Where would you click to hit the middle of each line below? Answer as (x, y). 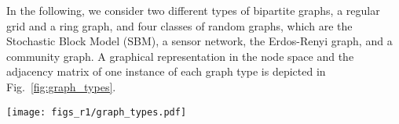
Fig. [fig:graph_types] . (61, 86)
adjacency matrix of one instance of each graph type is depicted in (166, 71)
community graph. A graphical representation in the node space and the (180, 56)
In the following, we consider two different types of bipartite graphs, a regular (193, 10)
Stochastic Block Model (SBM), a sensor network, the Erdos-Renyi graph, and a (199, 41)
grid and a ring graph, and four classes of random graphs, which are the (179, 25)
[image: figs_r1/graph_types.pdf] (97, 112)
